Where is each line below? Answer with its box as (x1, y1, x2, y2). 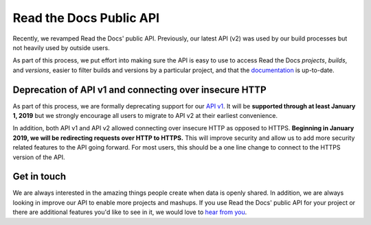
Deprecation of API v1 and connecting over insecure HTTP (12, 84, 267, 95)
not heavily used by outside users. (12, 43, 110, 51)
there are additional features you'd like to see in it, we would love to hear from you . (12, 208, 247, 216)
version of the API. (12, 153, 65, 161)
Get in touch (12, 171, 67, 182)
